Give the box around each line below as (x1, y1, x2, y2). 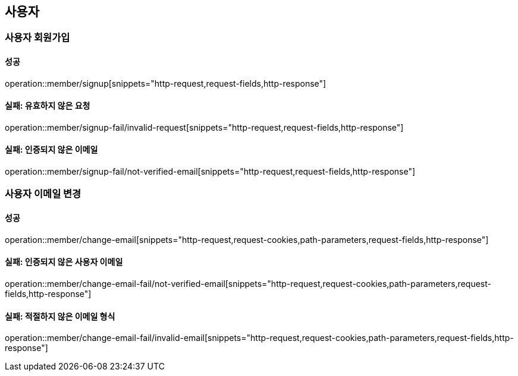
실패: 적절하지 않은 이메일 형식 (5, 311, 115, 321)
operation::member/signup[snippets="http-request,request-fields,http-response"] (5, 78, 327, 89)
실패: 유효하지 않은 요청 (5, 100, 90, 111)
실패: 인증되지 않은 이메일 (5, 144, 98, 155)
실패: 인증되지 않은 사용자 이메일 (5, 257, 123, 267)
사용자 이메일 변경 (5, 188, 81, 200)
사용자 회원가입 (5, 31, 70, 44)
